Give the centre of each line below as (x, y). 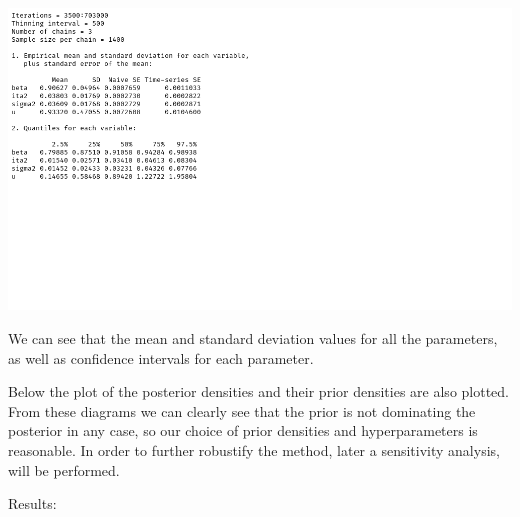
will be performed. (64, 469)
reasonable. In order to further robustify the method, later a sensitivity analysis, (254, 449)
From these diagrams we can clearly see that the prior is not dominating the (242, 410)
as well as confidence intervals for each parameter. (161, 357)
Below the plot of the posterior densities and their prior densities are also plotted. (259, 391)
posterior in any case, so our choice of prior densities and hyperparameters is (243, 430)
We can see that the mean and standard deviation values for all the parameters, (253, 337)
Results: (32, 503)
